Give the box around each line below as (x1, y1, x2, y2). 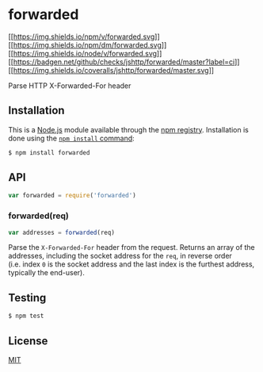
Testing (8, 291, 47, 305)
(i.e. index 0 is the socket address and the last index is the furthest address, (8, 259, 255, 269)
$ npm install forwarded (8, 148, 90, 156)
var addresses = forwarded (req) (8, 228, 115, 236)
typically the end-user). (8, 268, 85, 278)
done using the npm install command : (8, 133, 135, 143)
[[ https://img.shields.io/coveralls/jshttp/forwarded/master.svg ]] (8, 65, 215, 75)
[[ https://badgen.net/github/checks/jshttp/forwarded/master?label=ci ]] (8, 57, 240, 67)
